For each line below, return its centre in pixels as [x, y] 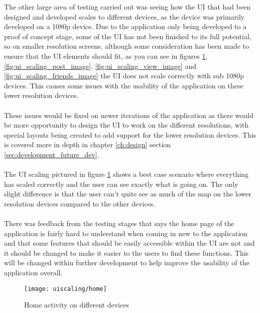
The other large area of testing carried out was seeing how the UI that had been [127, 7]
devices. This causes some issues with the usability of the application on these [124, 85]
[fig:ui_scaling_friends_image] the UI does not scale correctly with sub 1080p [124, 76]
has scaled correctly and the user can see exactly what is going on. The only [121, 184]
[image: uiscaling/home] [66, 289]
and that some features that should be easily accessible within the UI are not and [129, 243]
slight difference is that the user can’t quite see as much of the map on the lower [128, 194]
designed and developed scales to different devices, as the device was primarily [124, 16]
